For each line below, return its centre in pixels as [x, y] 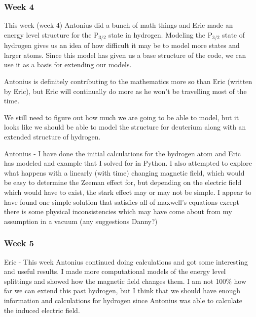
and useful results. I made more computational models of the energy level [115, 271]
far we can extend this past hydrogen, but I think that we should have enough [122, 291]
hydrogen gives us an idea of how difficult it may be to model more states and [122, 45]
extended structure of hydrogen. [52, 137]
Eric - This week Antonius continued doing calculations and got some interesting [126, 261]
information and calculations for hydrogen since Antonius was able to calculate [123, 300]
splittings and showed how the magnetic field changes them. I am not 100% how [125, 281]
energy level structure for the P [51, 34]
